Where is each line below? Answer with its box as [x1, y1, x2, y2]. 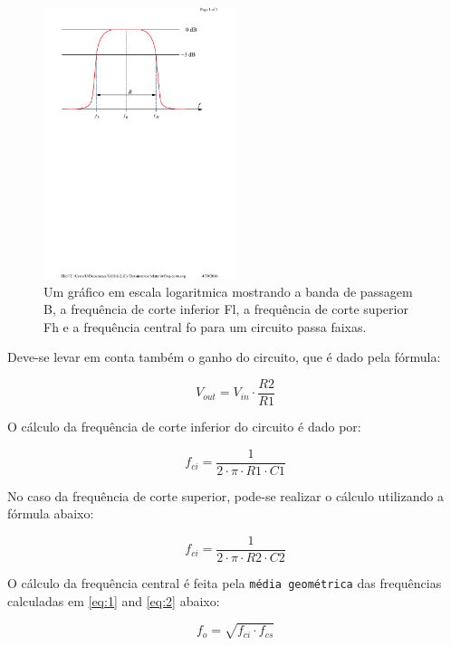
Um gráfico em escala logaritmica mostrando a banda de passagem [43, 281, 413, 300]
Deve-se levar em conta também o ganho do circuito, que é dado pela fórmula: [7, 347, 441, 366]
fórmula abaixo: [7, 504, 94, 523]
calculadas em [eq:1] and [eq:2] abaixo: [7, 591, 220, 610]
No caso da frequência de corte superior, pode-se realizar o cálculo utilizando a [7, 486, 444, 505]
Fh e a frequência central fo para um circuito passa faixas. [43, 317, 367, 336]
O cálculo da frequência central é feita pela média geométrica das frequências [7, 573, 442, 592]
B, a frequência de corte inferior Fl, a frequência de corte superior [43, 299, 408, 318]
